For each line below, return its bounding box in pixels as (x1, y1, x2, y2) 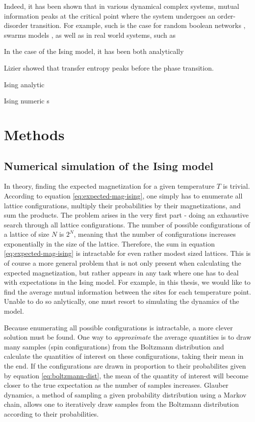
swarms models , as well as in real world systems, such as (4, 29, 176, 40)
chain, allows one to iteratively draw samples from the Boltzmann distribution (4, 399, 239, 409)
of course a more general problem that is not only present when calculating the (4, 258, 241, 268)
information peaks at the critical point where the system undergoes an (4, 10, 215, 21)
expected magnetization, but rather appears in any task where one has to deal (4, 267, 239, 277)
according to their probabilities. (4, 408, 99, 419)
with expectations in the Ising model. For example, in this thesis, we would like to (4, 277, 251, 287)
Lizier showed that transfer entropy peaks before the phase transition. (4, 62, 214, 73)
